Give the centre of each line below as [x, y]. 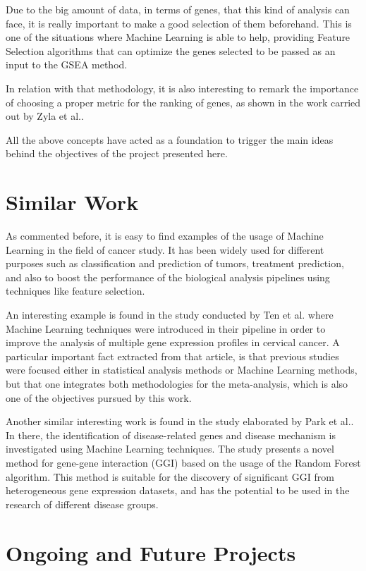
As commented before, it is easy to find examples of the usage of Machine [165, 236]
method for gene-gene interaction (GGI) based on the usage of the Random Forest [183, 462]
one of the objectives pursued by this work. [99, 397]
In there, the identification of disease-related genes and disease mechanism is [171, 435]
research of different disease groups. [82, 504]
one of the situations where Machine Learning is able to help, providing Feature [178, 37]
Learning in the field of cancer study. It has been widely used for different [165, 249]
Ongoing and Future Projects [151, 552]
